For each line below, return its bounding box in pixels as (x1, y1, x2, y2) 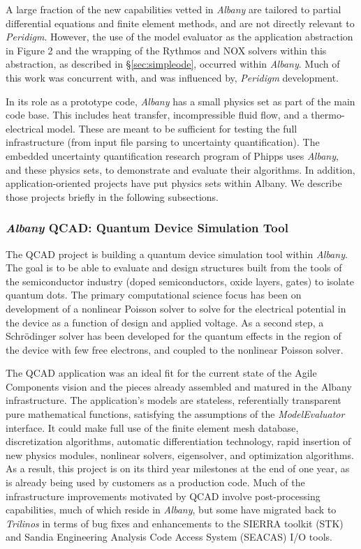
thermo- (311, 107, 345, 122)
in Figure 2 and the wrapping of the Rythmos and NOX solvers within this (6, 43, 327, 57)
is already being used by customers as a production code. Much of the (6, 475, 305, 490)
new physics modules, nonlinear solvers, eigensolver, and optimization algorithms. (6, 447, 354, 462)
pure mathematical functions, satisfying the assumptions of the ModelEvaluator (6, 407, 345, 421)
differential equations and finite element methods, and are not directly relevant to (6, 15, 355, 30)
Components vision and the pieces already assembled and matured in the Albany (6, 379, 352, 393)
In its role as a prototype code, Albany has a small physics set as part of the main (6, 93, 355, 108)
